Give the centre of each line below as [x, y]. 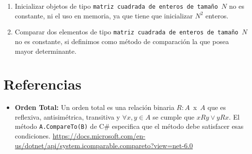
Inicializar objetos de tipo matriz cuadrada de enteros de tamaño [116, 6]
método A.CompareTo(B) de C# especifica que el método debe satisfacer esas [129, 126]
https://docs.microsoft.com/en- [99, 136]
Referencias [43, 84]
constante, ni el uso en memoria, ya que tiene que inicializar [104, 15]
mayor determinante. [46, 51]
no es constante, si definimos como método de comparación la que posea [122, 41]
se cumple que [174, 116]
